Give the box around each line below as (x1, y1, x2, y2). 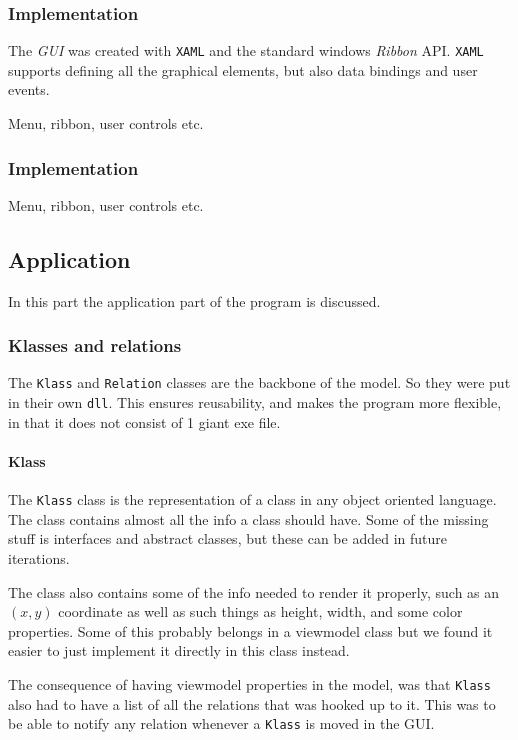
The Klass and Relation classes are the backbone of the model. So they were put (8, 372, 511, 393)
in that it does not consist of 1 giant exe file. (8, 411, 281, 432)
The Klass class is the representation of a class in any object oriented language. (8, 489, 497, 510)
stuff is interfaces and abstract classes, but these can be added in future (8, 528, 447, 549)
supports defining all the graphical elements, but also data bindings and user (8, 59, 478, 80)
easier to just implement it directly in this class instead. (8, 640, 350, 661)
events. (8, 79, 50, 100)
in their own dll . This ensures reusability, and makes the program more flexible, (8, 392, 502, 413)
